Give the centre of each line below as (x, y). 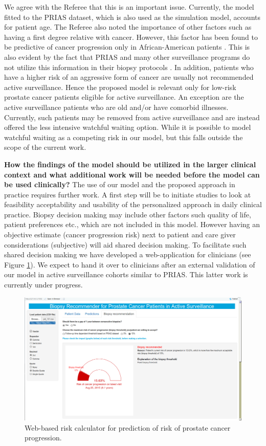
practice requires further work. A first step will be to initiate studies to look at (128, 194)
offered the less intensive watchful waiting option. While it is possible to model (128, 127)
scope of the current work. (45, 147)
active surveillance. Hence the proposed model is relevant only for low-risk (120, 87)
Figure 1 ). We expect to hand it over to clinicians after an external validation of (130, 264)
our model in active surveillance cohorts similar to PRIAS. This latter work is (126, 274)
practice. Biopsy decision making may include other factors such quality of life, (128, 214)
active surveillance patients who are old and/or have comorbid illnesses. (116, 107)
